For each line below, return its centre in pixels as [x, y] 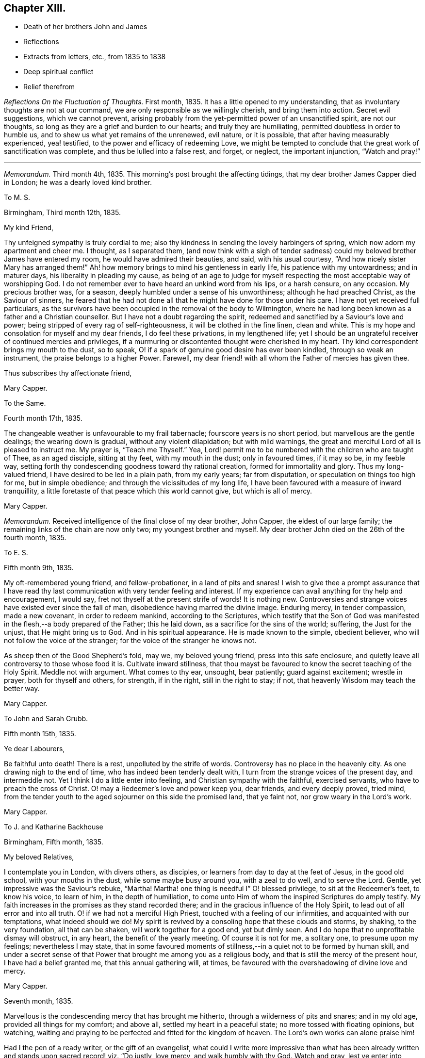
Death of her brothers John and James [85, 27]
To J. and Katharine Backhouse [54, 827]
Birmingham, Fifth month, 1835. [54, 842]
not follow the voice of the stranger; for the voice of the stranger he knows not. [130, 641]
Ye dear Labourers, [34, 749]
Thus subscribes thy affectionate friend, [68, 373]
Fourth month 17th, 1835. [43, 418]
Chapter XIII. [35, 8]
